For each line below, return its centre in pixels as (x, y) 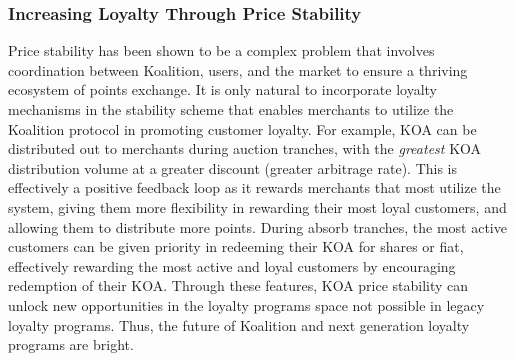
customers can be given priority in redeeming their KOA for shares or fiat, (236, 246)
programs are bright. (71, 344)
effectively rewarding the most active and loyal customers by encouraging (232, 265)
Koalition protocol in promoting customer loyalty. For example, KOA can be (242, 128)
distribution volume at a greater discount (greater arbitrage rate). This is (233, 167)
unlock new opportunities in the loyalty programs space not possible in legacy (246, 304)
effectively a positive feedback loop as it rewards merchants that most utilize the (254, 187)
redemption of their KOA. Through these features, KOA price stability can (238, 285)
